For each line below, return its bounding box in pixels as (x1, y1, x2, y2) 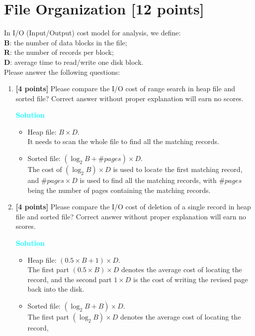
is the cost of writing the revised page (133, 274, 248, 284)
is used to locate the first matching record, (113, 164, 243, 174)
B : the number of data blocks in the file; (4, 37, 127, 47)
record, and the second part (27, 274, 112, 284)
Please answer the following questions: (4, 66, 120, 77)
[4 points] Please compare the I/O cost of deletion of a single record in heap (15, 201, 251, 212)
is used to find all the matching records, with (80, 175, 217, 185)
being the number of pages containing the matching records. (27, 184, 211, 195)
